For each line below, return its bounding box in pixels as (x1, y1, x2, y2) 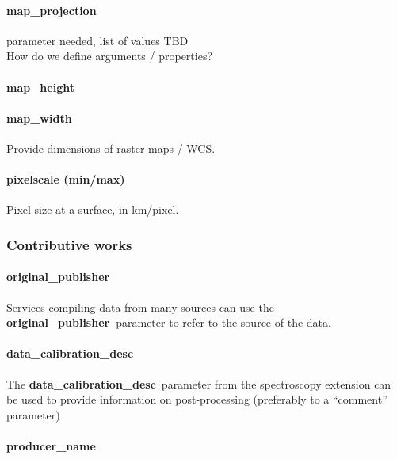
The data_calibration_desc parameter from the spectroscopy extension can (6, 375, 391, 392)
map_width (6, 109, 72, 126)
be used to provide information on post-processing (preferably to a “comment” (6, 391, 387, 408)
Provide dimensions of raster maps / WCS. (6, 139, 216, 156)
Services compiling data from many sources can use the (6, 298, 274, 315)
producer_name (6, 437, 96, 453)
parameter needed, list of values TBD (6, 32, 189, 48)
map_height (6, 78, 74, 95)
